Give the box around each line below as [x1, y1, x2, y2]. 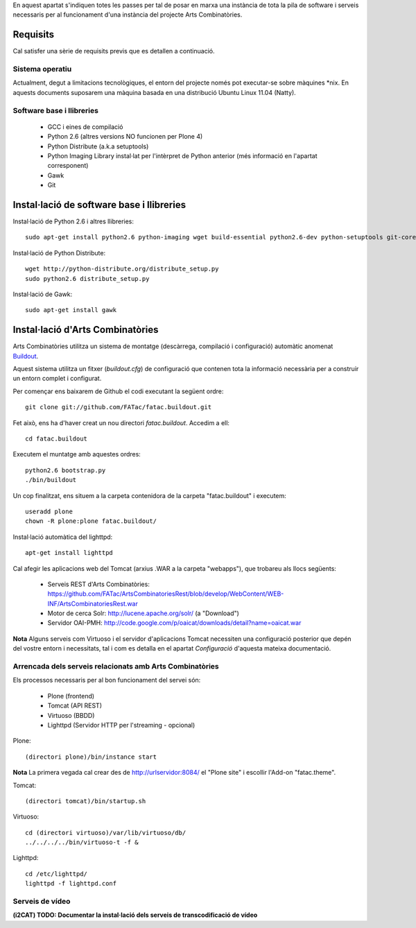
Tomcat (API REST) [47, 701, 103, 710]
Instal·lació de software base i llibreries [12, 198, 187, 211]
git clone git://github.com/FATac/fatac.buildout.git [25, 403, 211, 411]
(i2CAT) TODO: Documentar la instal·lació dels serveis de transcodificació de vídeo [12, 911, 258, 919]
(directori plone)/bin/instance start [25, 753, 157, 761]
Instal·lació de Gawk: [12, 290, 73, 298]
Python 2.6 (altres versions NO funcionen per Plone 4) [47, 132, 203, 141]
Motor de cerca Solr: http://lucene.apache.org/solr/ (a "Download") [47, 609, 239, 617]
